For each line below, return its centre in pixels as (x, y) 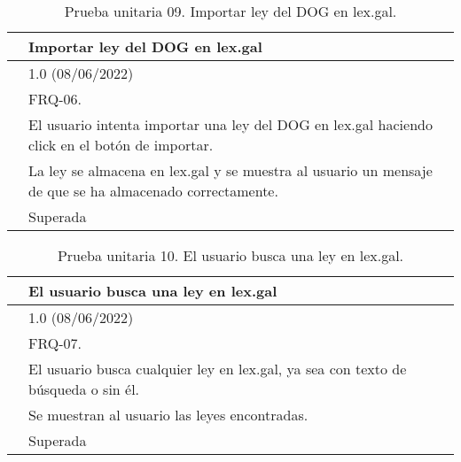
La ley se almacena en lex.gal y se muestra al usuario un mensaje (230, 170)
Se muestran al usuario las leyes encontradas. (168, 415)
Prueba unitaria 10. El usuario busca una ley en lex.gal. (230, 255)
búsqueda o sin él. (84, 389)
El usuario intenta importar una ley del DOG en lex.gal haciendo (230, 124)
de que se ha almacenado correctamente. (153, 191)
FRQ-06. (55, 99)
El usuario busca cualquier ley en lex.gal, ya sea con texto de (218, 369)
